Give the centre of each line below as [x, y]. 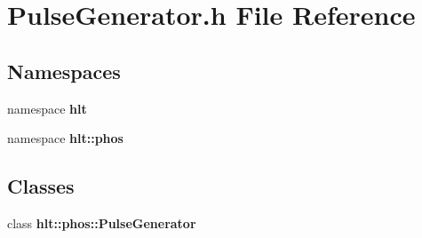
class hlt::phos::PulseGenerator [102, 222]
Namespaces [64, 71]
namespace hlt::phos [65, 138]
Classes [41, 186]
